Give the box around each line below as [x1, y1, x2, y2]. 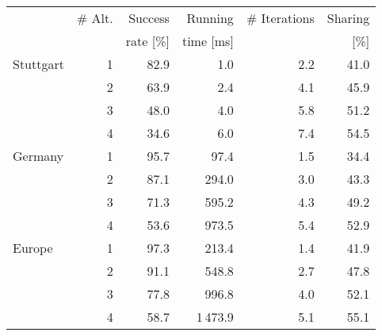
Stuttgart [13, 55, 64, 73]
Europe [13, 239, 53, 257]
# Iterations [246, 9, 315, 27]
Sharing [327, 9, 370, 27]
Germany [13, 147, 64, 165]
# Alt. [76, 9, 113, 27]
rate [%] [125, 32, 170, 50]
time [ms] [181, 32, 234, 50]
